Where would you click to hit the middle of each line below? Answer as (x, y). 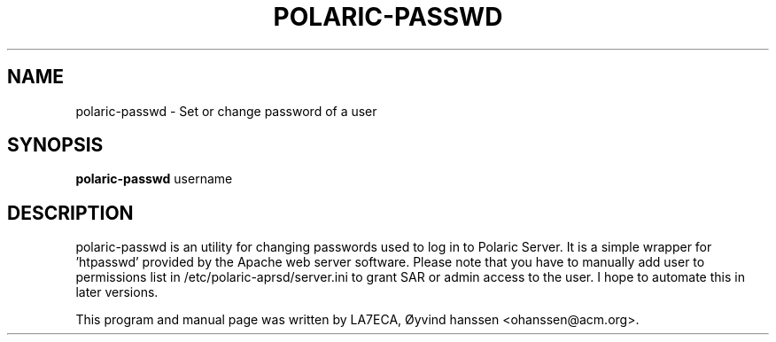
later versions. (117, 292)
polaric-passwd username (154, 179)
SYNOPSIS (55, 145)
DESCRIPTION (70, 213)
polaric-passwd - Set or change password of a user (226, 111)
